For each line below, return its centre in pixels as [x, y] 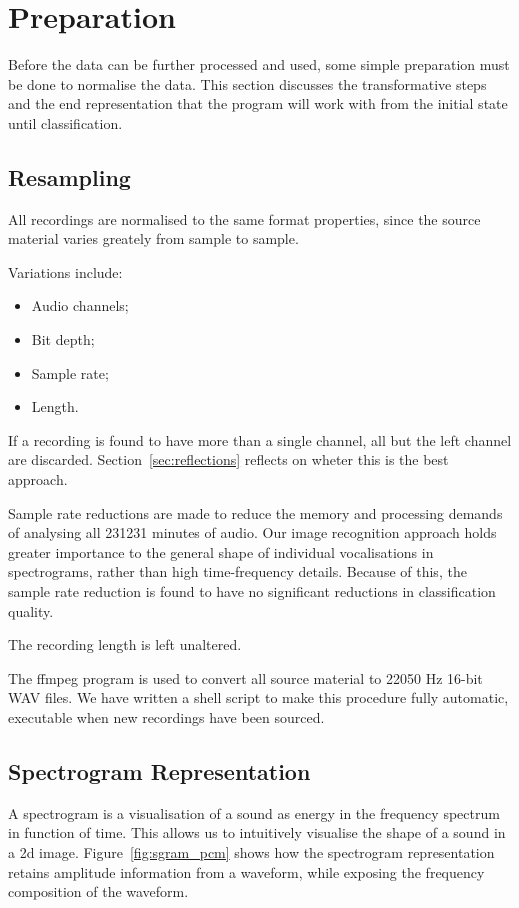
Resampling [69, 176]
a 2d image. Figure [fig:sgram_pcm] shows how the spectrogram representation [251, 851]
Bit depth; [63, 339]
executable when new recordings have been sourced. [166, 716]
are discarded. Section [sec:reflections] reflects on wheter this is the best [228, 459]
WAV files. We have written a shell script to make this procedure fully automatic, [258, 697]
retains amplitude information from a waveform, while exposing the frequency [246, 871]
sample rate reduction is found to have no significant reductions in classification [252, 591]
